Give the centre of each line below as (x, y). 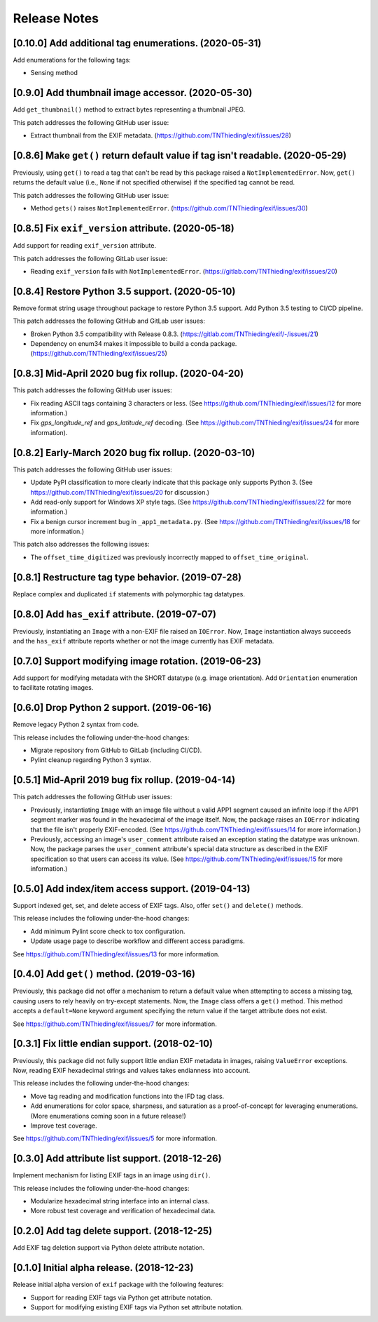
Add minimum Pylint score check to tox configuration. (108, 931)
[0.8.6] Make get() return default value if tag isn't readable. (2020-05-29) (180, 155)
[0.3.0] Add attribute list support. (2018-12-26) (117, 1159)
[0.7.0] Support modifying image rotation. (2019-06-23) (137, 661)
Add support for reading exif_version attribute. (85, 246)
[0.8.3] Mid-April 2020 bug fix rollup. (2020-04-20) (128, 374)
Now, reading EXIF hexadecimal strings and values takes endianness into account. (132, 1070)
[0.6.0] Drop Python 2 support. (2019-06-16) (112, 708)
